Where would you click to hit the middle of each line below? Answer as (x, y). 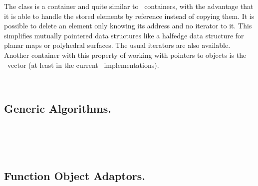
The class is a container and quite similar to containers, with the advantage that (129, 6)
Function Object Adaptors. (75, 176)
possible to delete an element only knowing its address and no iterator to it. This (128, 26)
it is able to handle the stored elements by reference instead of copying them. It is (129, 16)
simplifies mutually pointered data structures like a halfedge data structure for (124, 35)
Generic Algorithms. (58, 108)
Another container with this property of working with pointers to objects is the (125, 55)
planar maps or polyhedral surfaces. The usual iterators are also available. (117, 45)
